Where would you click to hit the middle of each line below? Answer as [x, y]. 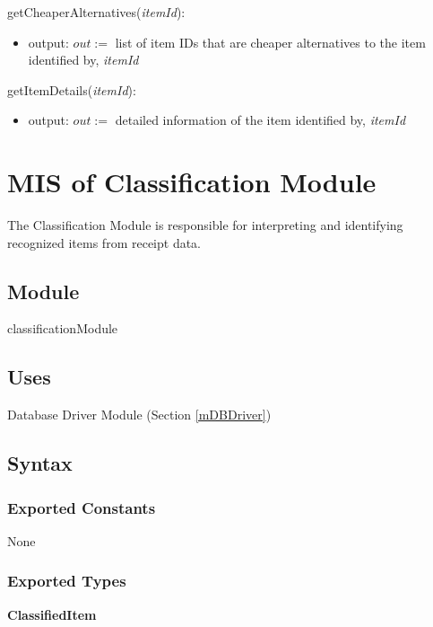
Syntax [40, 463]
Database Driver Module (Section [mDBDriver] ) [139, 415]
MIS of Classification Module [192, 182]
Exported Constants [82, 507]
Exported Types [67, 581]
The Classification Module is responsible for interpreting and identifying [205, 225]
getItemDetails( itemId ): [72, 89]
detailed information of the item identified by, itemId [260, 120]
